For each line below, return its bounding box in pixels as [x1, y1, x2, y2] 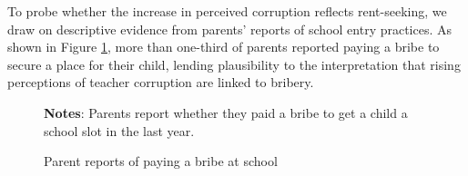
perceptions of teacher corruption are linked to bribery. [7, 73, 314, 92]
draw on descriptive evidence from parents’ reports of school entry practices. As [7, 19, 453, 38]
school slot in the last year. [44, 121, 195, 140]
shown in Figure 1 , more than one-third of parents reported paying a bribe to [7, 37, 440, 56]
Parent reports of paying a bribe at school [44, 152, 278, 171]
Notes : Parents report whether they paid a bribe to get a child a [44, 103, 408, 122]
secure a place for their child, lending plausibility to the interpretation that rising [7, 54, 461, 73]
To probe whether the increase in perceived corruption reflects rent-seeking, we [7, 2, 447, 20]
